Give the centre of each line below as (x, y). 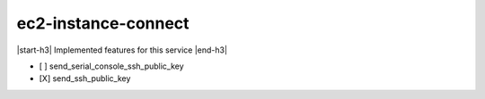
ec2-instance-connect (103, 23)
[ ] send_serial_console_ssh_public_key (111, 66)
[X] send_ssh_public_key (85, 78)
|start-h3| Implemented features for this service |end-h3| (122, 50)
